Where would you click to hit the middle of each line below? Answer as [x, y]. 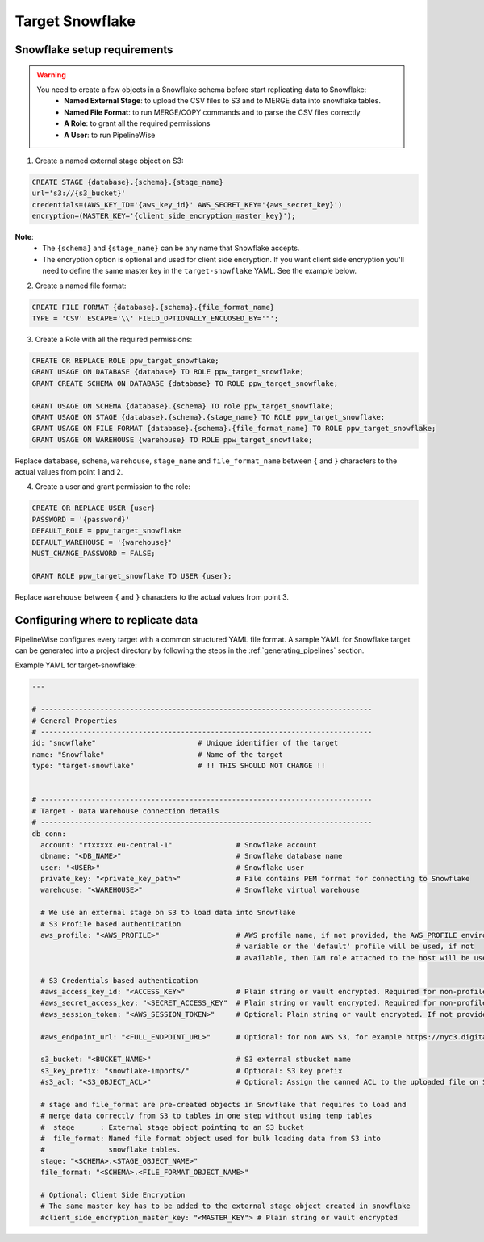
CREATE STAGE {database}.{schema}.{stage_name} [127, 182]
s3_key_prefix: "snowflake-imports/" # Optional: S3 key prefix [192, 1071]
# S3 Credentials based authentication [119, 980]
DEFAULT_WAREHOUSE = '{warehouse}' [102, 542]
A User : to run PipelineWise [110, 135]
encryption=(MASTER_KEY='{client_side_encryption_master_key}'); [164, 216]
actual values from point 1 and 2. [69, 472]
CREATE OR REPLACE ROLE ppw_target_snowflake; [125, 360]
